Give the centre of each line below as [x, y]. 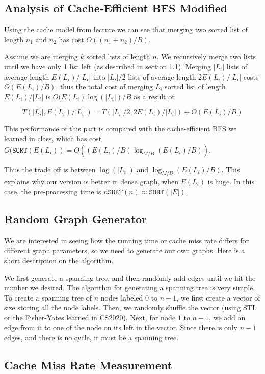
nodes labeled [122, 297]
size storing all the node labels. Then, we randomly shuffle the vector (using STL [130, 307]
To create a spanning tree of [48, 297]
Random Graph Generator [76, 219]
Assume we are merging [41, 56]
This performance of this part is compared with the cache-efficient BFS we [121, 128]
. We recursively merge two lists [206, 56]
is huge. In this [231, 181]
